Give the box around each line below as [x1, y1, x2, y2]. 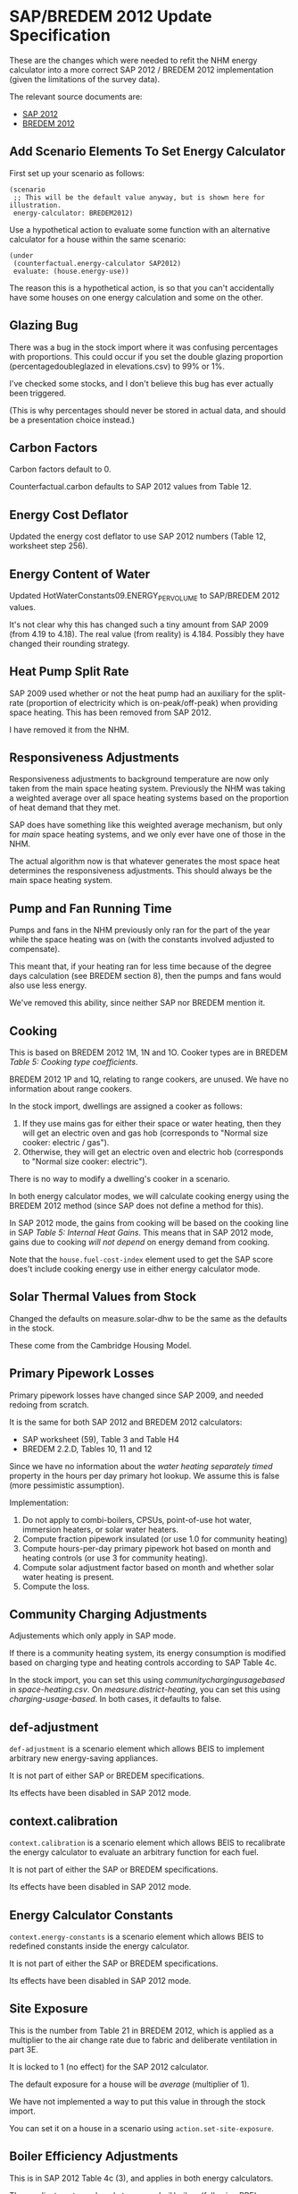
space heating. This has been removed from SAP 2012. [9, 707, 211, 718]
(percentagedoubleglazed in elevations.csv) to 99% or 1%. [9, 361, 225, 371]
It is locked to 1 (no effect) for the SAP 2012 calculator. [9, 2061, 210, 2072]
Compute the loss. [21, 1581, 90, 1592]
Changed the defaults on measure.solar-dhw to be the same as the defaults [9, 1313, 287, 1323]
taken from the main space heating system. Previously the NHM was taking [9, 783, 286, 794]
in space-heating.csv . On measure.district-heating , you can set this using [9, 1684, 281, 1695]
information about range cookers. [9, 1084, 132, 1094]
